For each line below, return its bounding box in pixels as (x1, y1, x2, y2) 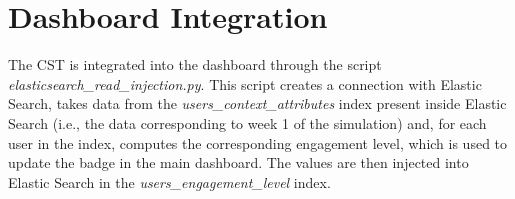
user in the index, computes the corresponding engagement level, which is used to (8, 132, 508, 153)
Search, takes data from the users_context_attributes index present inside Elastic (8, 93, 507, 114)
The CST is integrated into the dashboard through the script (8, 54, 382, 75)
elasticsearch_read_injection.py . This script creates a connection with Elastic (8, 73, 482, 94)
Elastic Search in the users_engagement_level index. (8, 171, 331, 192)
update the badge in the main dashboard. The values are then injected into (8, 152, 469, 173)
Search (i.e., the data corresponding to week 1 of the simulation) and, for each (8, 112, 487, 133)
